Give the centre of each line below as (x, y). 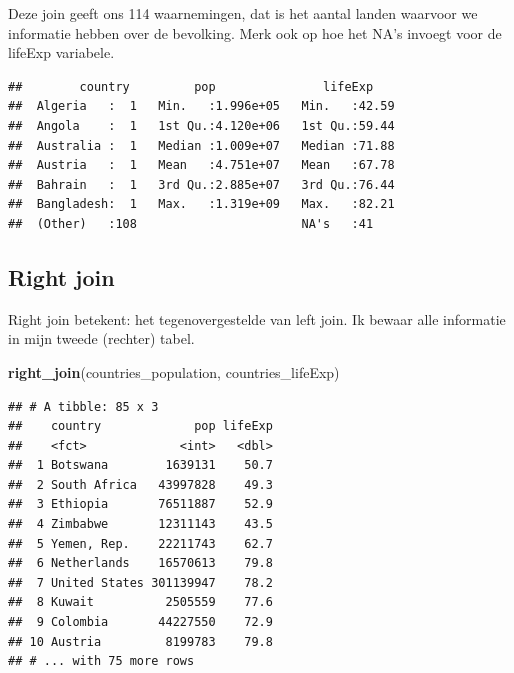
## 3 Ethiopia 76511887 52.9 (140, 504)
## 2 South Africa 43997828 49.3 (140, 484)
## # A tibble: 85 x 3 (83, 406)
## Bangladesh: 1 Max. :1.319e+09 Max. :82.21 (201, 204)
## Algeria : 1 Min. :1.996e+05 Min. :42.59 (201, 106)
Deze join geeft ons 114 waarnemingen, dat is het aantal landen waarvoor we (243, 13)
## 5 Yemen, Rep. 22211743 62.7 (140, 543)
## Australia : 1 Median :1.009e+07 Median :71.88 (201, 145)
